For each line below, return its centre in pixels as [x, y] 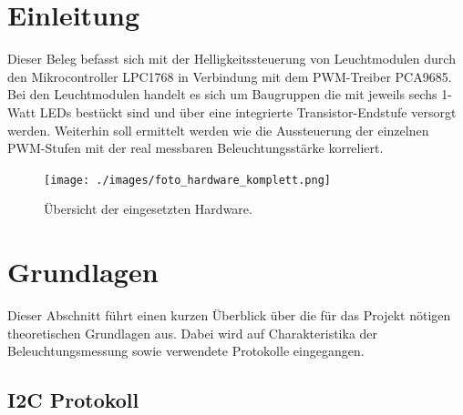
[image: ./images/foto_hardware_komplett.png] [187, 180]
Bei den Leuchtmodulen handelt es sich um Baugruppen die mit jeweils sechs [222, 94]
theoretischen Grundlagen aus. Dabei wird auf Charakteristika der [193, 333]
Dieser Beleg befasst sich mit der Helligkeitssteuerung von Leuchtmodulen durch [231, 59]
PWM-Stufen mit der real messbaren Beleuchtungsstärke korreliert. [195, 148]
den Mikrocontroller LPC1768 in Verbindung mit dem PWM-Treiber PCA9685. [230, 76]
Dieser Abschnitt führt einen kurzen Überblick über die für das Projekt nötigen [229, 315]
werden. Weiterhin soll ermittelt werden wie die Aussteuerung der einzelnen [218, 130]
